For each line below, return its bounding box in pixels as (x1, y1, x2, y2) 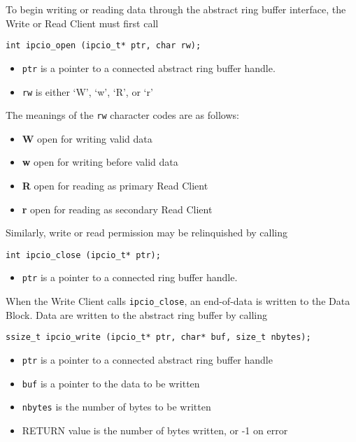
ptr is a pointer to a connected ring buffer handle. (22, 270, 238, 285)
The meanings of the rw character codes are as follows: (6, 108, 239, 122)
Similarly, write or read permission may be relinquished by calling (6, 225, 288, 240)
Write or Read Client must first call (6, 15, 159, 30)
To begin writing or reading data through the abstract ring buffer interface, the (6, 2, 346, 16)
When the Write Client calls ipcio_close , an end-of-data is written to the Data (6, 294, 350, 308)
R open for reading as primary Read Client (22, 178, 208, 192)
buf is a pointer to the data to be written (22, 376, 200, 390)
